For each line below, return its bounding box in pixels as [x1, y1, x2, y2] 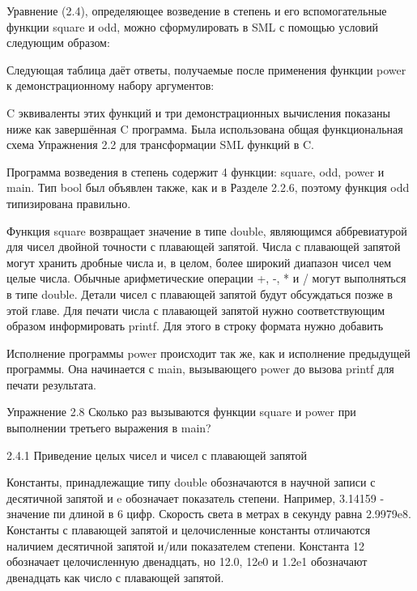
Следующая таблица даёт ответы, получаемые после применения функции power [6, 61, 406, 78]
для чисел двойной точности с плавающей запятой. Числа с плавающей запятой [6, 238, 401, 255]
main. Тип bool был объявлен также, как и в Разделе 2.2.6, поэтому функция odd [6, 179, 410, 196]
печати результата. [6, 376, 96, 393]
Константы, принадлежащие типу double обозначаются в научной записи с [6, 474, 376, 491]
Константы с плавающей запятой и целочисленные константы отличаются [6, 521, 371, 538]
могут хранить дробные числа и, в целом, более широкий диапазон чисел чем [6, 253, 392, 270]
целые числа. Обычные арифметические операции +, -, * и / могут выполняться [6, 270, 406, 287]
